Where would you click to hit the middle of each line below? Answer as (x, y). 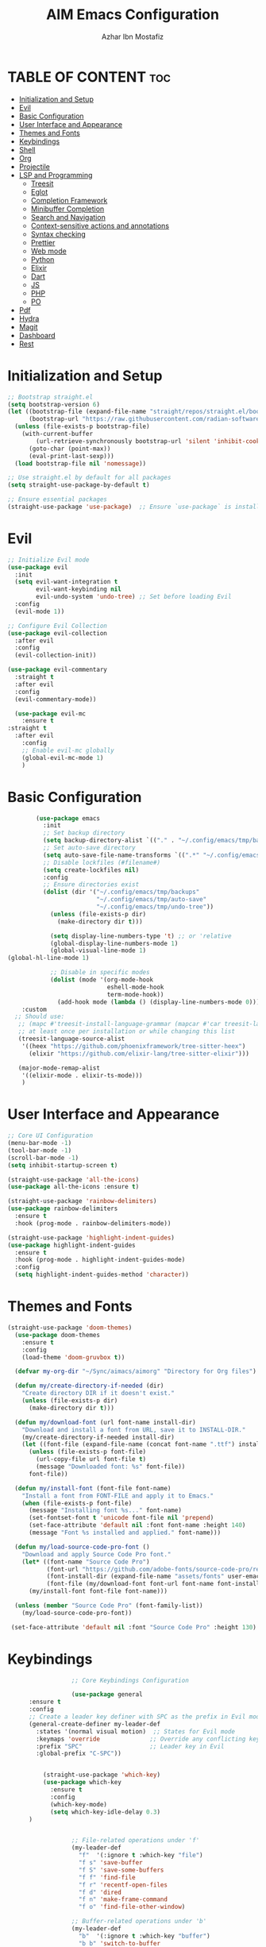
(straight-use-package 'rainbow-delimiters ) (82, 1201)
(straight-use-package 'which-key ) (101, 1775)
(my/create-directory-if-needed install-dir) (98, 1437)
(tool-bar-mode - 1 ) (40, 1150)
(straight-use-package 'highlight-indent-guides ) (91, 1238)
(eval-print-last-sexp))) (71, 456)
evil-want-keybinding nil (79, 589)
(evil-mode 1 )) (40, 611)
